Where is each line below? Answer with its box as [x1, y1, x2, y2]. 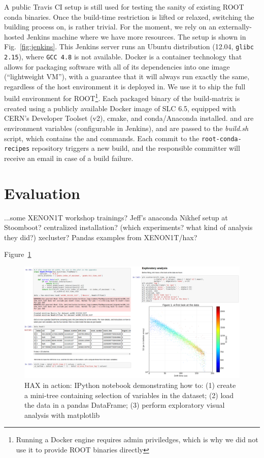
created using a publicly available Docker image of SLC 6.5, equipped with [4, 103, 236, 113]
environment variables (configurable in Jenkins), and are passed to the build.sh [4, 122, 249, 133]
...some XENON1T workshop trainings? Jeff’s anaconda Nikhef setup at [4, 212, 228, 222]
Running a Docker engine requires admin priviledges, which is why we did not [16, 434, 258, 445]
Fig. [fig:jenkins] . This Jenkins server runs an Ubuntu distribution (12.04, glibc [4, 41, 254, 52]
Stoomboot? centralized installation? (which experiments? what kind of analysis [4, 222, 253, 233]
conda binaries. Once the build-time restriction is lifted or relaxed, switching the [4, 11, 254, 22]
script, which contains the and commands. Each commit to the [4, 133, 200, 143]
